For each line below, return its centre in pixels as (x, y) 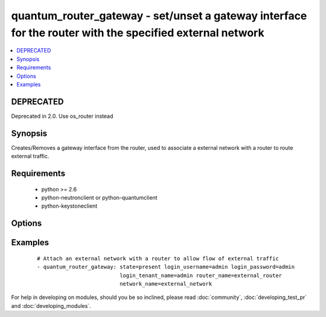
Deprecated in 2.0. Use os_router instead (62, 116)
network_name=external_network (166, 283)
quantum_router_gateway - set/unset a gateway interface (159, 16)
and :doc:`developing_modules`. (51, 306)
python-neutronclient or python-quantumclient (99, 197)
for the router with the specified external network (138, 33)
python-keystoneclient (69, 206)
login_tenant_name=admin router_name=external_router (201, 275)
